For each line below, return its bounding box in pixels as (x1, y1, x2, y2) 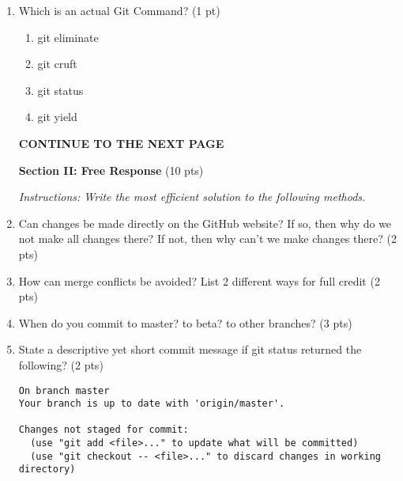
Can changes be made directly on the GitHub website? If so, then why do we (18, 214, 392, 231)
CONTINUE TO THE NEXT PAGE (18, 134, 224, 151)
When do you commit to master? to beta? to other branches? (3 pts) (18, 314, 352, 331)
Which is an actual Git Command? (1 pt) (18, 2, 220, 18)
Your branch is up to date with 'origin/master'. (18, 398, 285, 410)
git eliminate (37, 28, 99, 45)
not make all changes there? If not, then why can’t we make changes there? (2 (18, 230, 397, 247)
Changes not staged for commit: (18, 424, 189, 436)
